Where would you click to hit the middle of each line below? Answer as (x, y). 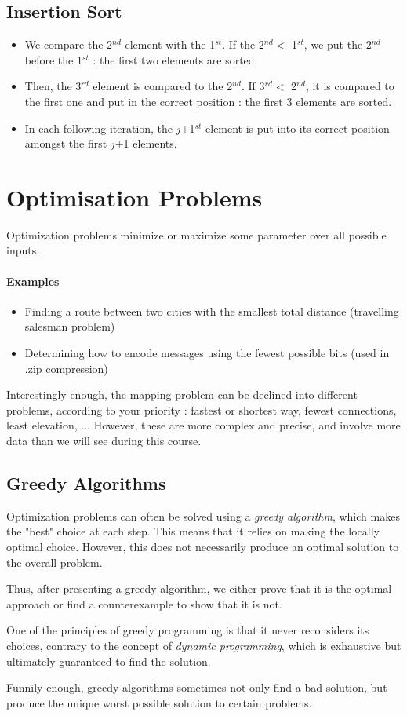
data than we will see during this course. (104, 441)
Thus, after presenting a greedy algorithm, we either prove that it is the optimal (199, 588)
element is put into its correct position (298, 128)
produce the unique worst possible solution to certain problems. (159, 702)
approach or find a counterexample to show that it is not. (144, 603)
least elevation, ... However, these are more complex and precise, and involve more (203, 425)
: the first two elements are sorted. (175, 59)
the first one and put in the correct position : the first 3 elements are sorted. (208, 101)
